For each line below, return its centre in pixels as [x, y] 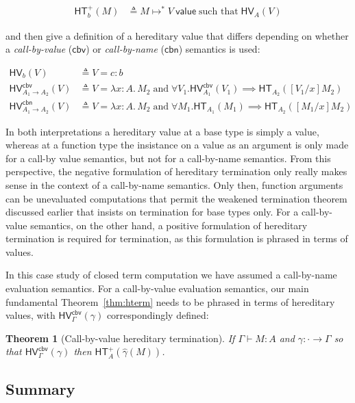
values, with [30, 315]
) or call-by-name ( [125, 49]
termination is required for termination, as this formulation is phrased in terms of [177, 238]
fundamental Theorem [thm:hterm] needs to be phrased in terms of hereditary [170, 301]
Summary [40, 388]
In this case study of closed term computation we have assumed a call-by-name [171, 275]
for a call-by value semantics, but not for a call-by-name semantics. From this [168, 158]
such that [219, 12]
